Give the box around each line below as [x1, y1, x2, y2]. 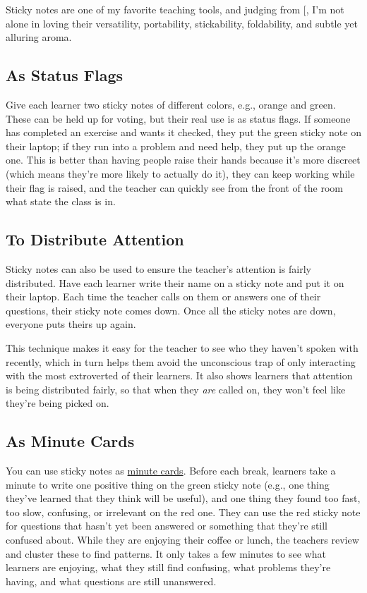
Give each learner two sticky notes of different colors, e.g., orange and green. [6, 97, 336, 111]
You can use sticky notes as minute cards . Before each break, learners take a [6, 463, 336, 478]
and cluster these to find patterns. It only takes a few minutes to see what [6, 546, 326, 561]
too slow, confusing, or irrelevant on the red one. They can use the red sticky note [6, 504, 361, 519]
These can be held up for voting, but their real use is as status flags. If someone [6, 111, 351, 126]
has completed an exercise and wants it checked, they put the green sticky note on [6, 125, 361, 140]
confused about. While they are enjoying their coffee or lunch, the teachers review [6, 532, 359, 547]
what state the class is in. [6, 194, 116, 209]
